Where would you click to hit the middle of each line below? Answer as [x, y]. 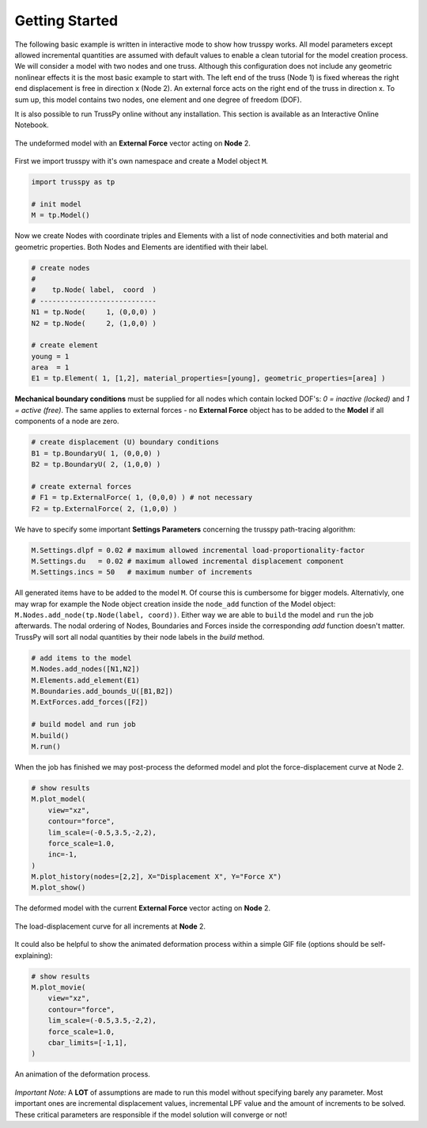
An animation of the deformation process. [82, 1074]
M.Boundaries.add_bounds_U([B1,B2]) [102, 691]
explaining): [34, 955]
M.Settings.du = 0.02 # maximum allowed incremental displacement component [187, 561]
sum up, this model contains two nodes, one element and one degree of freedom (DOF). [158, 100]
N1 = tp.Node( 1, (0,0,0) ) [94, 312]
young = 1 [50, 356]
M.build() [50, 735]
